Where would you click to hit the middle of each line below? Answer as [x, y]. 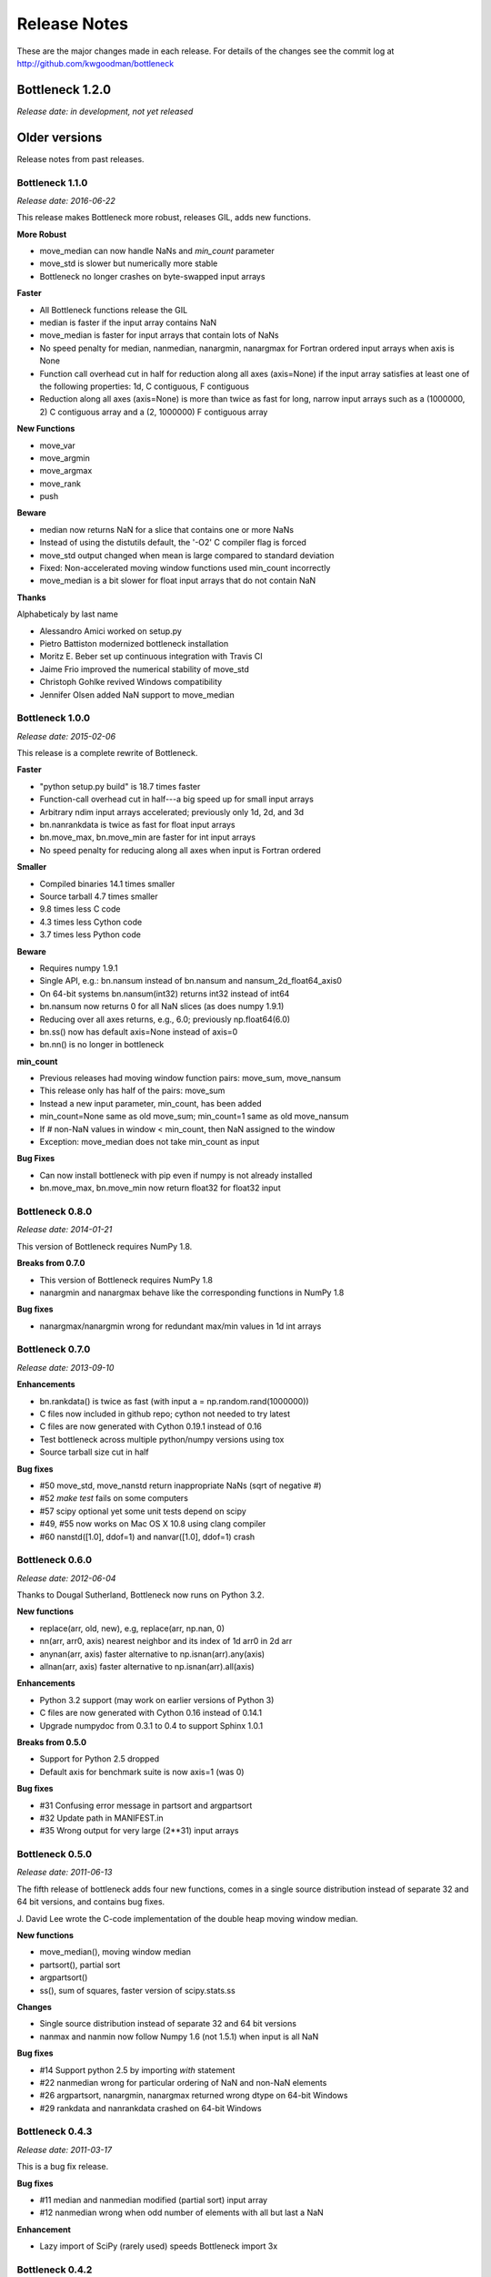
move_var [58, 445]
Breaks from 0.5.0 [51, 1742]
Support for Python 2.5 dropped [100, 1759]
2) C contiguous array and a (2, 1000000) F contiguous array [154, 412]
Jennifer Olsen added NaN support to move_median [137, 694]
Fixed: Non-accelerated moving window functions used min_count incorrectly [185, 568]
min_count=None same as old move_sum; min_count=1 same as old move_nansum [194, 1117]
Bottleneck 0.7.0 [54, 1350]
